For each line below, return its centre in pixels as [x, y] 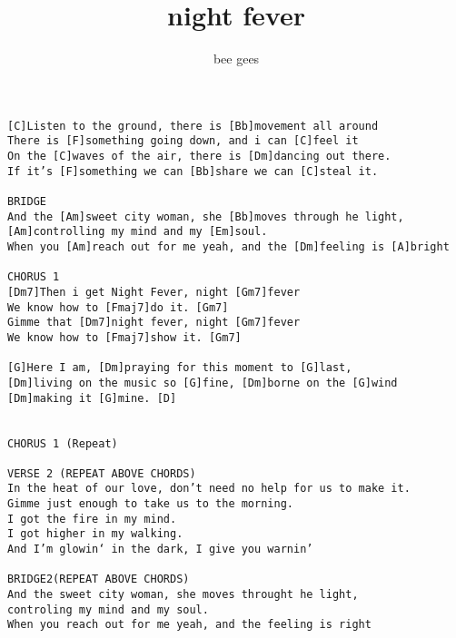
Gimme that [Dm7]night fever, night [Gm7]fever [154, 323]
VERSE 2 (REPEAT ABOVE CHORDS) [102, 473]
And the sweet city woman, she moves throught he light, [183, 595]
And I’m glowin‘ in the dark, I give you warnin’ [160, 550]
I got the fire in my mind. [92, 519]
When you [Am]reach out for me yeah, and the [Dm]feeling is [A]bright [228, 246]
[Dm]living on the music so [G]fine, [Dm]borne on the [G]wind [203, 383]
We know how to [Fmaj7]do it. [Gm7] [118, 307]
